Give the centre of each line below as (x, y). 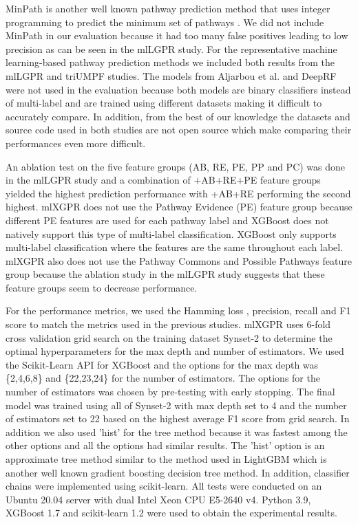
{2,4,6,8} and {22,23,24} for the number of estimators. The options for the (163, 378)
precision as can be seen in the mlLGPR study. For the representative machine (171, 48)
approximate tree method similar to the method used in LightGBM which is (166, 459)
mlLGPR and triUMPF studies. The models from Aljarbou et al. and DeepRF (171, 75)
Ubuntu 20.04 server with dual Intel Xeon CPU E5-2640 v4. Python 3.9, (158, 499)
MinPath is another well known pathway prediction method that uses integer (168, 8)
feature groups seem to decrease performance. (102, 287)
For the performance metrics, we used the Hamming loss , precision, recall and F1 (178, 310)
